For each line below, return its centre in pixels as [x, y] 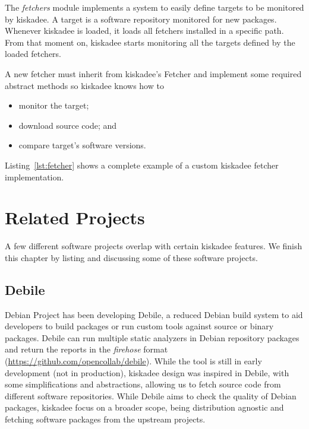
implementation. [34, 177]
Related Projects [75, 217]
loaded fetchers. [33, 54]
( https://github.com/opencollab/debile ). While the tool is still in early [133, 361]
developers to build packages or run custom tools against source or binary [139, 326]
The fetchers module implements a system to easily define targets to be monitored [154, 7]
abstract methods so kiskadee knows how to [84, 85]
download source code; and [68, 125]
